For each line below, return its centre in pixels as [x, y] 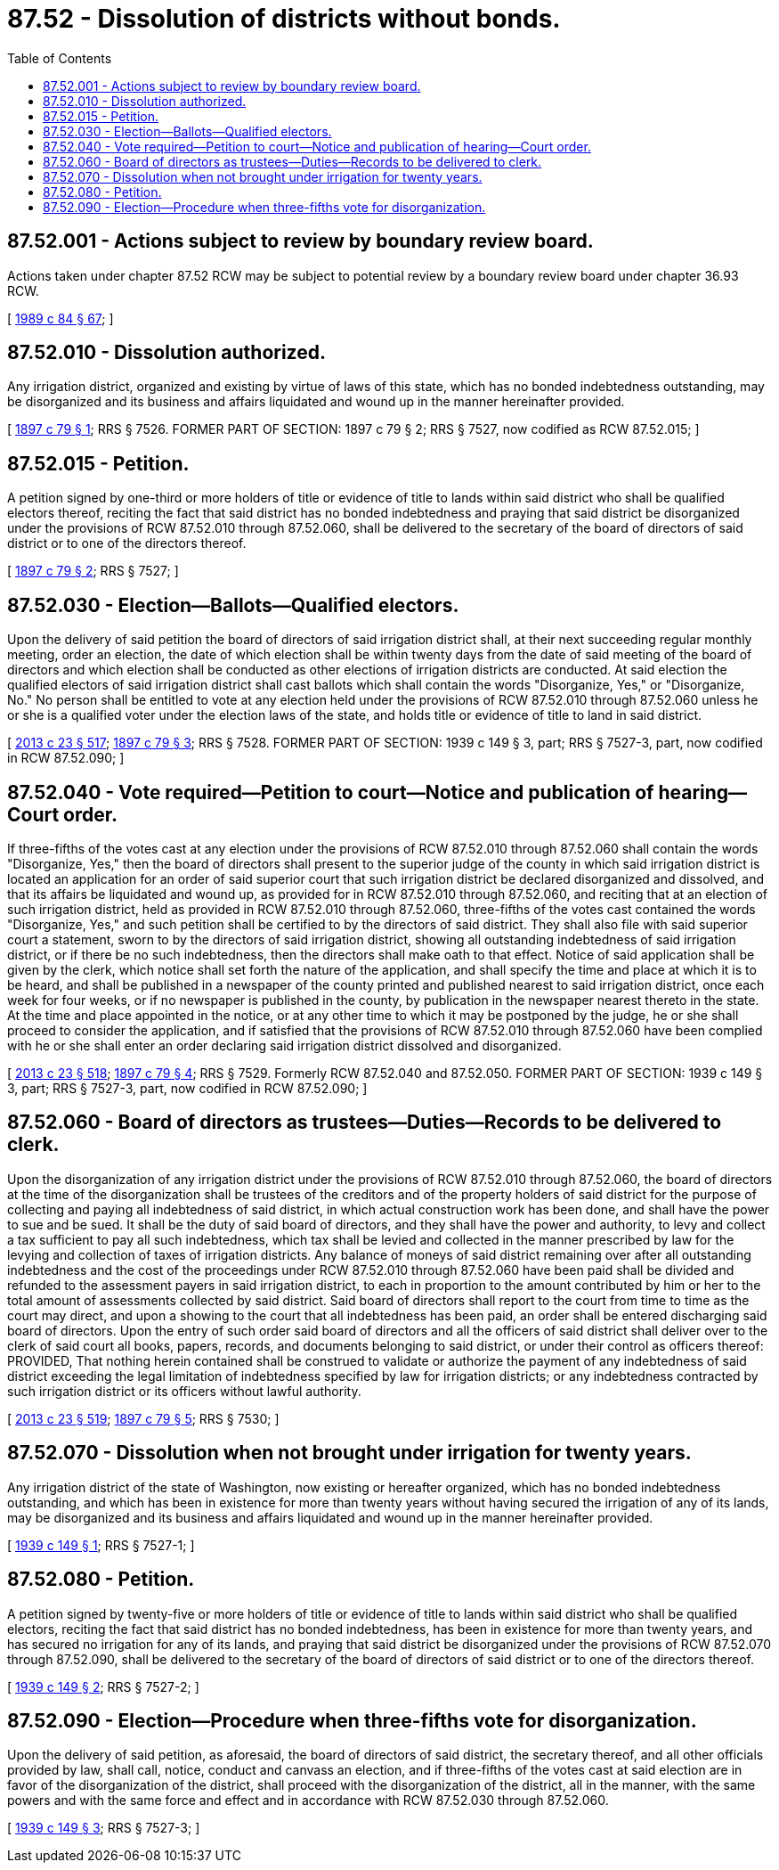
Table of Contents [60, 58]
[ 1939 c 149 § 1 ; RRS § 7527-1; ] [101, 1545]
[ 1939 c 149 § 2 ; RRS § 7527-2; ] [103, 1686]
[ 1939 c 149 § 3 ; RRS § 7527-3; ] [104, 1828]
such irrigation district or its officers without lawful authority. [184, 1391]
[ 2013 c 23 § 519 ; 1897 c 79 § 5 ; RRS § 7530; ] [143, 1418]
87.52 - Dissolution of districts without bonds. [284, 19]
